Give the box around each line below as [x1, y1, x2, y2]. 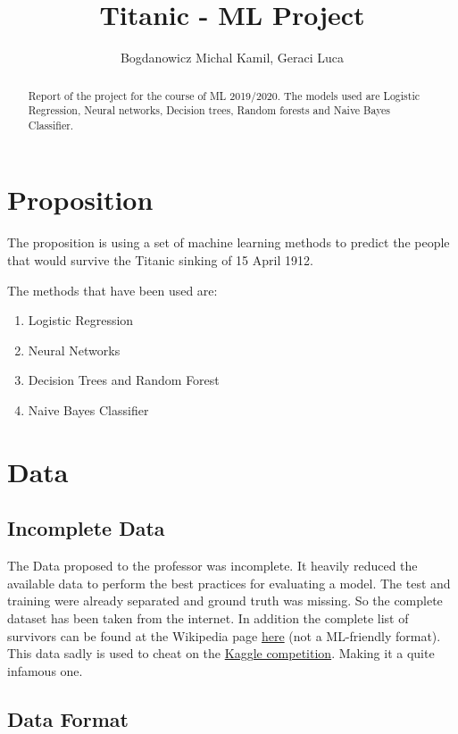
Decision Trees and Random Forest [28, 371, 220, 389]
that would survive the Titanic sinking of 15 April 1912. [7, 251, 313, 270]
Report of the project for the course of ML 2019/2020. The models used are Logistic [28, 88, 421, 103]
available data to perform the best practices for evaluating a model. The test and [7, 573, 451, 592]
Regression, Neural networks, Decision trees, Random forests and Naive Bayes [28, 103, 391, 118]
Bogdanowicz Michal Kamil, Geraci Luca [120, 48, 345, 67]
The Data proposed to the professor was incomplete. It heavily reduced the [7, 556, 418, 575]
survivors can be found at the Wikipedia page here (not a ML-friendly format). [7, 626, 441, 645]
